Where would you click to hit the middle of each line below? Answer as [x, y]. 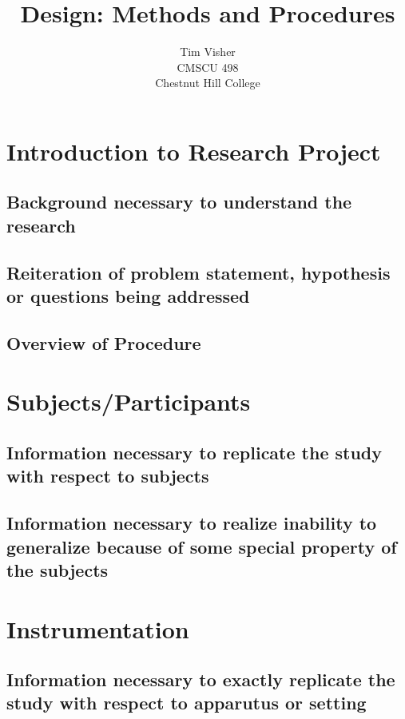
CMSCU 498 [208, 67]
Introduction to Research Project [194, 151]
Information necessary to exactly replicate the [201, 679]
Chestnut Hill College [208, 83]
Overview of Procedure [104, 342]
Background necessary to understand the [179, 202]
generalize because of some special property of [202, 546]
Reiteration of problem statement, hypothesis [199, 272]
